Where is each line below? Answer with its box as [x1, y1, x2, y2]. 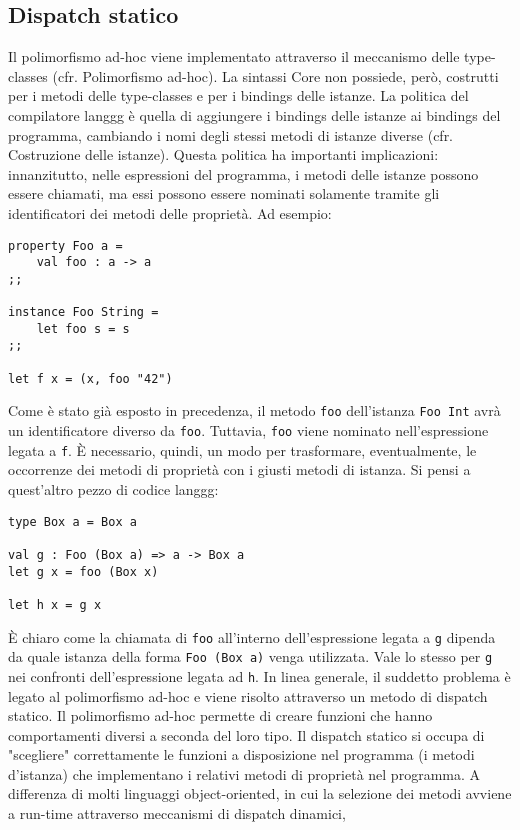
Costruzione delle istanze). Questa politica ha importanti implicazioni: [8, 144, 439, 165]
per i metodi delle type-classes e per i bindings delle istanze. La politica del [8, 85, 469, 106]
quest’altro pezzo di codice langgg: [8, 479, 219, 500]
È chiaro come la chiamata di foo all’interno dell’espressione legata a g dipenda [8, 626, 496, 647]
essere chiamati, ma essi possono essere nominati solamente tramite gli [8, 183, 440, 204]
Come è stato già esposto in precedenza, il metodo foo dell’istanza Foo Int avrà [8, 400, 501, 421]
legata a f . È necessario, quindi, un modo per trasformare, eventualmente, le [8, 439, 477, 460]
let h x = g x [8, 597, 102, 612]
